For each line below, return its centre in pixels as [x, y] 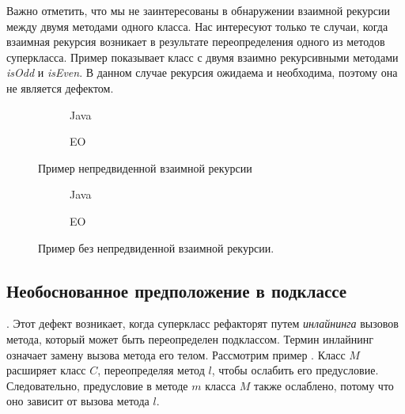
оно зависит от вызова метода [78, 401]
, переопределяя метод [151, 370]
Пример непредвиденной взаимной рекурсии [145, 167]
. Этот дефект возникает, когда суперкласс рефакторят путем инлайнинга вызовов [202, 323]
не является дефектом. [60, 87]
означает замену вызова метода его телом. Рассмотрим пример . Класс [176, 354]
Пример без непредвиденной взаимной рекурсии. [156, 247]
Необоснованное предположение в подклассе [177, 290]
